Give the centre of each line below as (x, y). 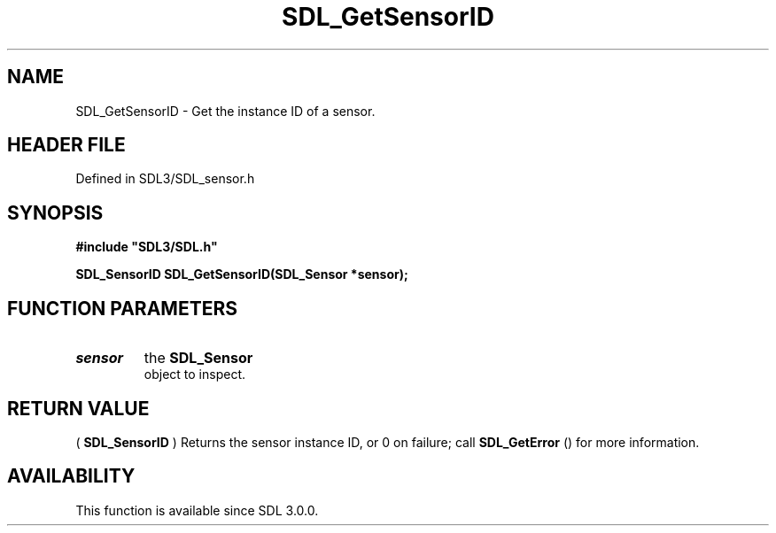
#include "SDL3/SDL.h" (147, 247)
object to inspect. (195, 375)
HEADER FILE (66, 145)
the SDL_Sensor (198, 358)
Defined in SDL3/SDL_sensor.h (165, 179)
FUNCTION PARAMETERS (122, 308)
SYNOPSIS (55, 212)
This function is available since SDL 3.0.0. (197, 510)
